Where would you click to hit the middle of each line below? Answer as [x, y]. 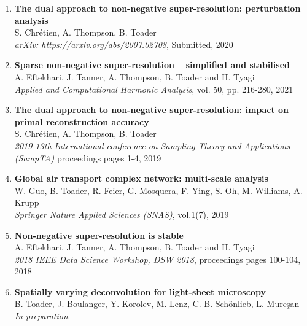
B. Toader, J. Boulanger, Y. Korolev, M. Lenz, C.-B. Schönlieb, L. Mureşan [157, 304]
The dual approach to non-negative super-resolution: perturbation [157, 8]
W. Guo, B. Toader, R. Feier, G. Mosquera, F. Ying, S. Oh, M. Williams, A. [158, 190]
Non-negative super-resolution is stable [99, 235]
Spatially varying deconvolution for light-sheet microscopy [140, 291]
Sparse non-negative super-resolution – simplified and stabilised [152, 65]
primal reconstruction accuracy [82, 121]
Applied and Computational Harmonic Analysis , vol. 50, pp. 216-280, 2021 [154, 89]
